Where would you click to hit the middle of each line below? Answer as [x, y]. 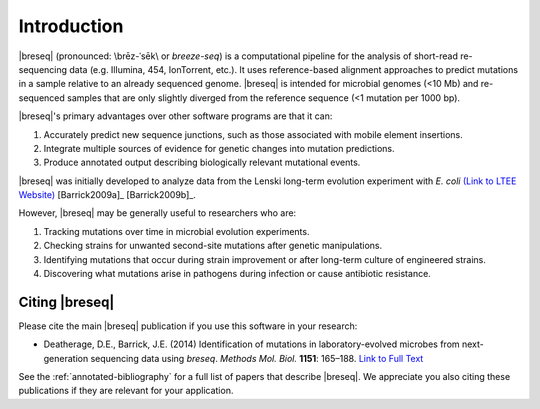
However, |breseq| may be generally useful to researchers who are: [157, 213]
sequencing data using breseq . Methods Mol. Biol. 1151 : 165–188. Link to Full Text [257, 358]
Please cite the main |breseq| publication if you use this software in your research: [188, 326]
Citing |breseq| [66, 301]
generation [66, 358]
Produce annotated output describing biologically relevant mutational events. [202, 162]
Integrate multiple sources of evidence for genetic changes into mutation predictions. [219, 148]
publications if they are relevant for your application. [126, 391]
